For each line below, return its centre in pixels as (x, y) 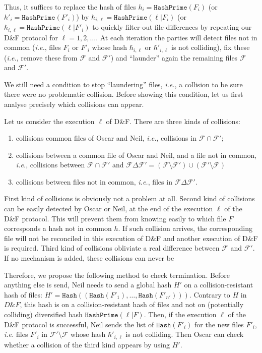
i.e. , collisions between (50, 165)
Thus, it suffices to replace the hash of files (70, 7)
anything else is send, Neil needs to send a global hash (88, 285)
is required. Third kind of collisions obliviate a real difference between (112, 248)
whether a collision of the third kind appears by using (87, 344)
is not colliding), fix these (211, 47)
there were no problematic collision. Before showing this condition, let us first (124, 94)
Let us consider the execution (49, 121)
